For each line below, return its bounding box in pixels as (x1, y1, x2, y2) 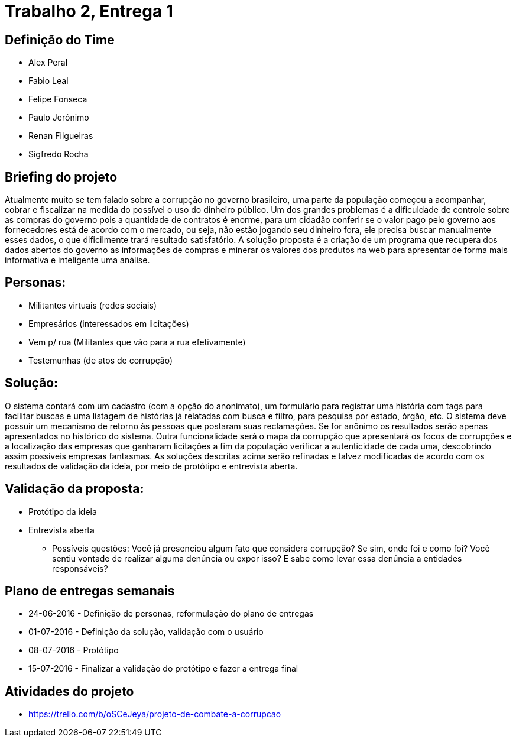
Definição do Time (5, 32, 115, 47)
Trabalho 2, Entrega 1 (5, 1, 173, 21)
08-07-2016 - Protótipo (28, 645, 119, 656)
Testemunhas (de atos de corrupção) (28, 355, 173, 365)
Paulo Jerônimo (28, 112, 89, 123)
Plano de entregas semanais (5, 583, 175, 598)
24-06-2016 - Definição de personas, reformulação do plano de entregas (28, 608, 314, 619)
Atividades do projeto (5, 683, 134, 699)
